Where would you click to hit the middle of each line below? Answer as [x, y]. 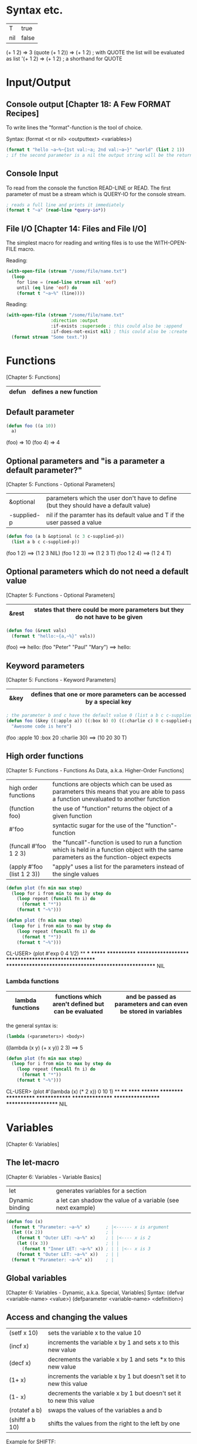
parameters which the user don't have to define [111, 498]
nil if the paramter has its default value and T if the [115, 515]
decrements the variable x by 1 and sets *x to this [117, 1360]
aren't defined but [78, 1004]
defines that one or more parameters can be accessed [108, 695]
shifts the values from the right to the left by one [114, 1423]
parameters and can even [151, 1004]
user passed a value [74, 523]
